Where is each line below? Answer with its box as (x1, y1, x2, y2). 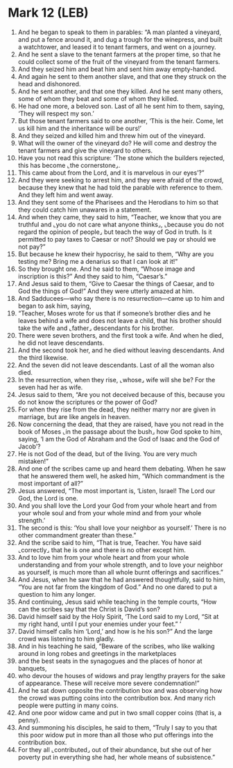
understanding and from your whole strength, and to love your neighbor (17, 561, 223, 569)
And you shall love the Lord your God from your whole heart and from (17, 501, 217, 510)
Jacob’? (17, 442, 41, 450)
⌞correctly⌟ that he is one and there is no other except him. (17, 545, 187, 554)
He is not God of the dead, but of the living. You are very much (17, 449, 197, 457)
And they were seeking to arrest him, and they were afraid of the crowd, (17, 175, 224, 184)
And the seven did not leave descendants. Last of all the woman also (17, 361, 214, 369)
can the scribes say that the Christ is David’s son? (17, 604, 160, 613)
